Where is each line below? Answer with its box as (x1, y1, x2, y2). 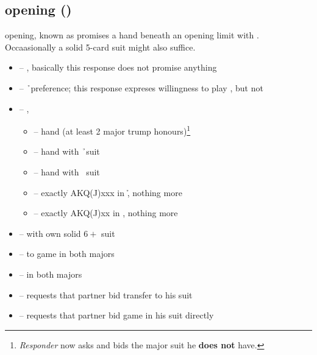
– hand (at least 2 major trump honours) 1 (34, 123, 191, 137)
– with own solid (19, 227, 81, 239)
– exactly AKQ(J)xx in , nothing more (34, 206, 178, 219)
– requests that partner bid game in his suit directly (19, 309, 214, 322)
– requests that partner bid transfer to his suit (19, 288, 193, 301)
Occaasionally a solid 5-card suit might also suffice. (5, 40, 196, 53)
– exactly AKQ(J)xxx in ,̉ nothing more (34, 186, 182, 199)
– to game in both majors (19, 247, 115, 260)
